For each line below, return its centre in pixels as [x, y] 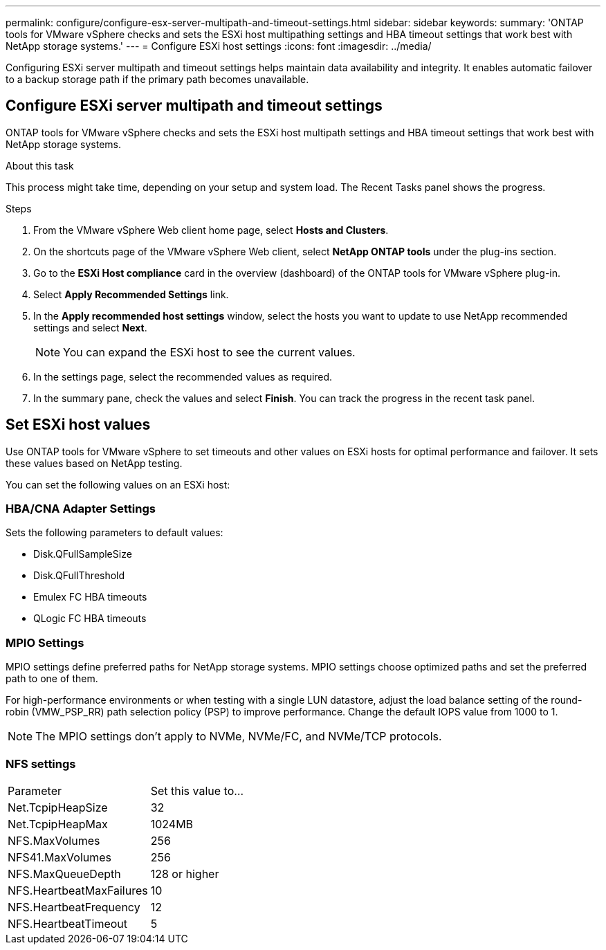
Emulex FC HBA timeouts [90, 597]
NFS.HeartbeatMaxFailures [78, 890]
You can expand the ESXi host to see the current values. [209, 352]
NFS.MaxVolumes [54, 840]
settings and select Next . [90, 327]
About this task [40, 165]
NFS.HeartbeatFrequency [74, 907]
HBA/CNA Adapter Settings [81, 509]
